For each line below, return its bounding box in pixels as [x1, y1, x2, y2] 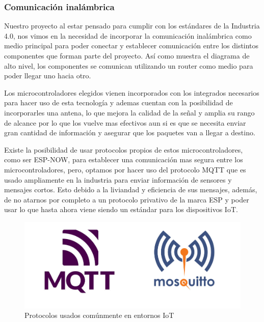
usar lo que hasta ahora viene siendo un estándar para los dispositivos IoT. [4, 204, 238, 215]
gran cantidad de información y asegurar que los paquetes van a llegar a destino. [4, 127, 255, 138]
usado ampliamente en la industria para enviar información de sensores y [4, 174, 232, 185]
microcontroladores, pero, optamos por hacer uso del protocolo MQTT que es [4, 164, 246, 174]
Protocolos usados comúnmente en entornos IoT [24, 310, 174, 320]
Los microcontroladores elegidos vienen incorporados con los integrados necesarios [4, 87, 259, 98]
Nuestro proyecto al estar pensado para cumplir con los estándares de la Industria [4, 20, 260, 31]
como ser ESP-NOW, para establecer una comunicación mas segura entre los [4, 154, 243, 165]
